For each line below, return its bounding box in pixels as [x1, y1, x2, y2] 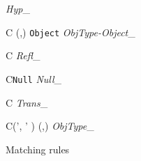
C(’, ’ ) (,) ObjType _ [6, 118, 94, 133]
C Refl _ [6, 48, 40, 63]
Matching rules [6, 141, 70, 156]
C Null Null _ [6, 71, 62, 86]
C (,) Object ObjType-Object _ [6, 24, 135, 39]
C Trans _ [6, 95, 48, 109]
